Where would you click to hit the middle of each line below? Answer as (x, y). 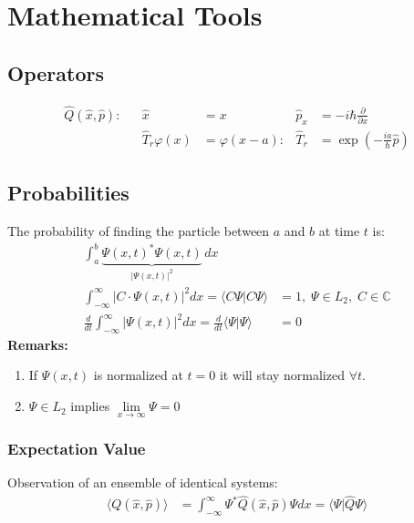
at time (339, 231)
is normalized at (138, 375)
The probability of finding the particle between (139, 231)
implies (90, 406)
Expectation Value (77, 449)
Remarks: (38, 344)
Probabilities (68, 193)
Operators (56, 72)
